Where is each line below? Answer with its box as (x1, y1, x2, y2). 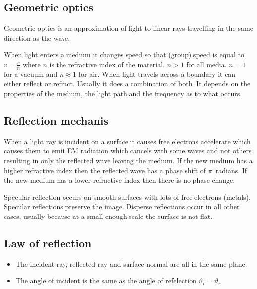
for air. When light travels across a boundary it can (78, 69, 236, 79)
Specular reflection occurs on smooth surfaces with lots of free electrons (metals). (4, 191, 251, 202)
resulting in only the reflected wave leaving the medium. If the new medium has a (4, 155, 253, 165)
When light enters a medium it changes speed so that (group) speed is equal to (4, 49, 244, 60)
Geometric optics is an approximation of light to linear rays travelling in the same (4, 23, 253, 33)
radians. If (215, 165, 247, 175)
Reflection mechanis (4, 112, 109, 128)
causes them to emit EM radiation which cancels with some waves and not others (4, 145, 252, 156)
